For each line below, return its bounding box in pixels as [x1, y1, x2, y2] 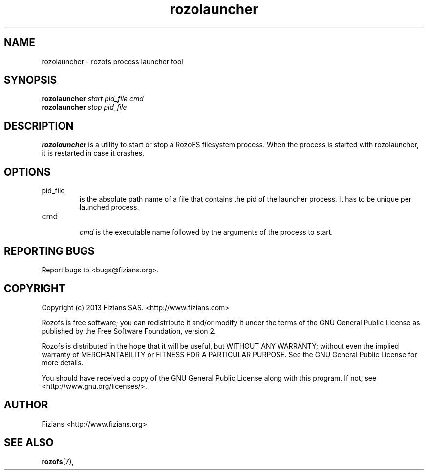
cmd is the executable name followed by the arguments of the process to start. [79, 228, 333, 237]
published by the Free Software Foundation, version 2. [42, 326, 216, 335]
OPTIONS [4, 165, 51, 178]
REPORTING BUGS [4, 245, 95, 257]
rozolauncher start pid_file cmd [42, 94, 144, 103]
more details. [42, 358, 84, 367]
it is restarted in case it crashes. [42, 149, 145, 158]
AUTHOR [4, 399, 48, 411]
